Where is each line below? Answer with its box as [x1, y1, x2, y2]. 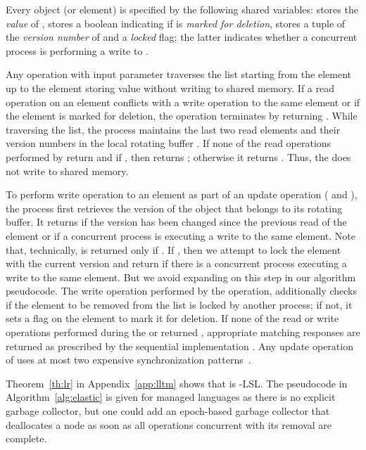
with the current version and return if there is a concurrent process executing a [6, 256, 347, 271]
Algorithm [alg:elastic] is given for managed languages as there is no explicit [6, 390, 336, 404]
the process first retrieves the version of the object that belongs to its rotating [6, 200, 342, 215]
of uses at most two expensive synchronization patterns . [6, 352, 251, 367]
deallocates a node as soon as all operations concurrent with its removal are [6, 417, 332, 432]
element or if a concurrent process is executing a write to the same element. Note [6, 228, 356, 243]
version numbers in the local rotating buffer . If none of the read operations [6, 136, 332, 150]
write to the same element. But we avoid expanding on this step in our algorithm [6, 269, 356, 284]
